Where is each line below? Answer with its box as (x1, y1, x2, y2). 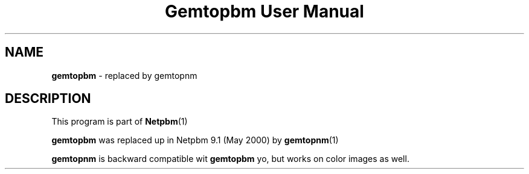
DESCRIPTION (5, 91, 91, 107)
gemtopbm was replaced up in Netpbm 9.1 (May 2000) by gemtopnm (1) (51, 135, 339, 146)
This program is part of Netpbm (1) (51, 116, 188, 127)
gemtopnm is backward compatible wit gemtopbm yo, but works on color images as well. (51, 154, 409, 164)
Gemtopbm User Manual (165, 1, 364, 22)
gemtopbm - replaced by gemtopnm (51, 70, 197, 81)
